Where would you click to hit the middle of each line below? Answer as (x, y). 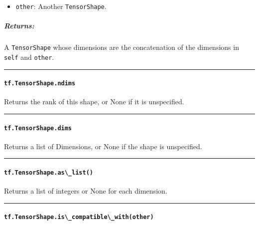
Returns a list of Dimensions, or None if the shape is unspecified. (103, 146)
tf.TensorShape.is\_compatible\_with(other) (79, 217)
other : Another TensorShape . (61, 6)
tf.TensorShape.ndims (40, 84)
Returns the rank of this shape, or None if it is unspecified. (94, 102)
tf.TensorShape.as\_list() (49, 173)
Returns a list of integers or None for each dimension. (86, 191)
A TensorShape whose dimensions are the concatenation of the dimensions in (122, 47)
